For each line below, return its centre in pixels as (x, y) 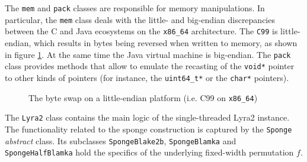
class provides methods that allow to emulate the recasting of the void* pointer (150, 66)
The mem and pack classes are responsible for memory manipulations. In (135, 8)
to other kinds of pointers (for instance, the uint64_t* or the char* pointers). (147, 77)
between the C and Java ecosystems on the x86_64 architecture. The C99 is (141, 31)
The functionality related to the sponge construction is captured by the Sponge (148, 129)
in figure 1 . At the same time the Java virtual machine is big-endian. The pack (148, 54)
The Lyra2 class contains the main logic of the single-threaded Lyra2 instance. (147, 117)
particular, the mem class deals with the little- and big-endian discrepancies (140, 19)
